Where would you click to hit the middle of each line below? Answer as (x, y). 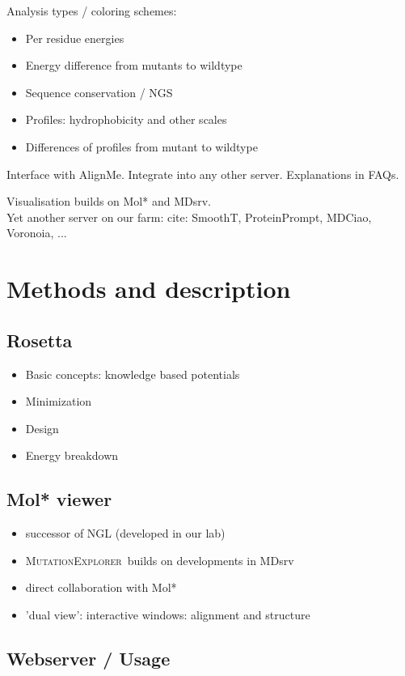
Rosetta (40, 340)
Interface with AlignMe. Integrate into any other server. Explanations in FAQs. (203, 174)
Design (42, 428)
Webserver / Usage (89, 658)
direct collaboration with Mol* (101, 587)
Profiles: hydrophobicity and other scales (126, 119)
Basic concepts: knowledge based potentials (133, 374)
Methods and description (149, 289)
